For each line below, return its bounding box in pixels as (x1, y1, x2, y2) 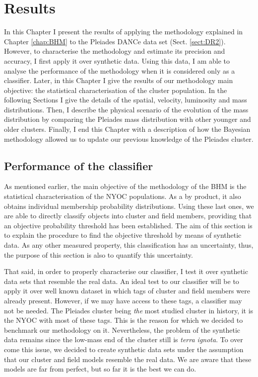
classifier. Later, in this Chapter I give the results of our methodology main (4, 75, 233, 86)
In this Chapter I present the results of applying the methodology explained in (4, 26, 243, 37)
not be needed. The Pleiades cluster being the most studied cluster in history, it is (4, 305, 254, 315)
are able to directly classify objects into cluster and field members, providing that (4, 210, 252, 221)
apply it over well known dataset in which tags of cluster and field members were (4, 285, 250, 296)
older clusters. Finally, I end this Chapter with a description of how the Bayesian (4, 124, 251, 134)
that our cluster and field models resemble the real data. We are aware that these (4, 354, 252, 364)
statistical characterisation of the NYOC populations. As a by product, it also (4, 191, 241, 201)
